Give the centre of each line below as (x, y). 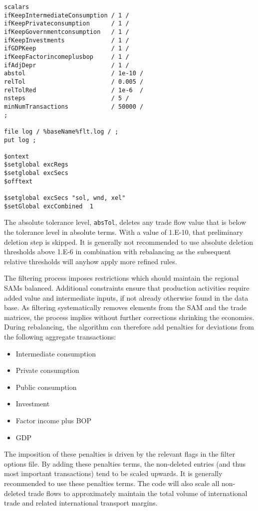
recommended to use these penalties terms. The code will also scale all (112, 483)
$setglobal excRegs (36, 165)
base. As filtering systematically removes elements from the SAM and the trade (125, 307)
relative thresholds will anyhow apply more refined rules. (91, 261)
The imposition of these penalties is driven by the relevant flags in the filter (120, 454)
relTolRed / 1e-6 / (74, 90)
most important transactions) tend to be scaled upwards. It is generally (113, 473)
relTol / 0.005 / (74, 82)
